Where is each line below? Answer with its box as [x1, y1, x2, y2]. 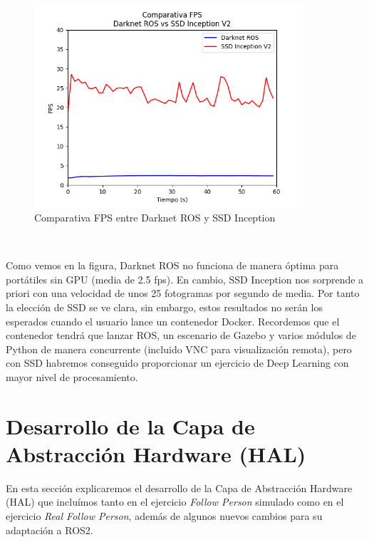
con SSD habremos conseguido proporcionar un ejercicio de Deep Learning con [6, 355, 349, 370]
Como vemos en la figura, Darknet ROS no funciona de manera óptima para [6, 258, 339, 273]
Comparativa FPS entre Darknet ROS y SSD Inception [34, 210, 276, 225]
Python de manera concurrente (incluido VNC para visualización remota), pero [6, 341, 352, 356]
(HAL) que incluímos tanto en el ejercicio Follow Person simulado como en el [6, 494, 344, 509]
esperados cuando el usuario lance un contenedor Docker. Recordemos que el [6, 313, 340, 328]
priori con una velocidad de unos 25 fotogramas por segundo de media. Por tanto [6, 286, 360, 301]
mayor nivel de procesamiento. [6, 369, 138, 384]
